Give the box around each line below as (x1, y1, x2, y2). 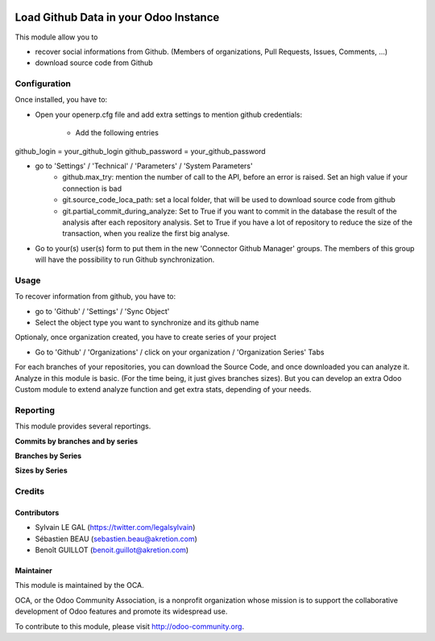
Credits (14, 486, 44, 497)
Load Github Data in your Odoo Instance (14, 10, 220, 24)
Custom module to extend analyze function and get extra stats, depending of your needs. (14, 385, 312, 394)
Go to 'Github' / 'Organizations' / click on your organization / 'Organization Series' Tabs (35, 347, 325, 357)
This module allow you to (14, 32, 98, 42)
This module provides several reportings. (14, 421, 151, 431)
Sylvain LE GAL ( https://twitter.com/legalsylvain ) (35, 523, 196, 532)
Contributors (14, 507, 60, 517)
